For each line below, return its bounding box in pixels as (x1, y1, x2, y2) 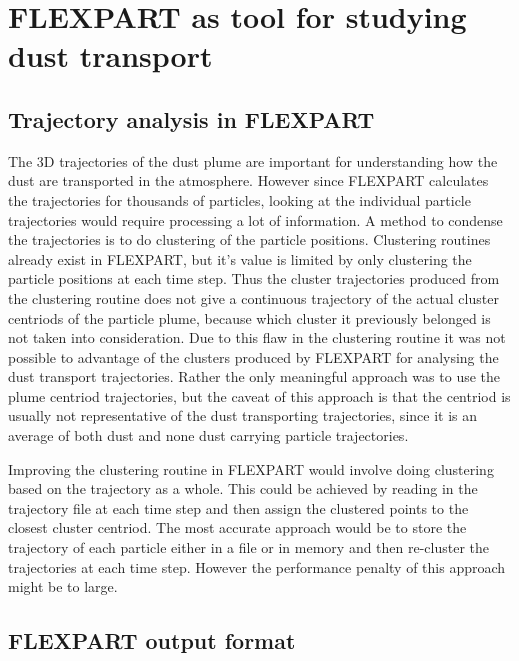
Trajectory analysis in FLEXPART (8, 103, 375, 134)
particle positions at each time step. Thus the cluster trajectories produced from (8, 268, 500, 289)
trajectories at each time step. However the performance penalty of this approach (8, 556, 506, 577)
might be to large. (8, 576, 118, 597)
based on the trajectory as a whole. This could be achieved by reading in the (8, 478, 478, 499)
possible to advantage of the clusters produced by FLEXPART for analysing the (8, 346, 499, 367)
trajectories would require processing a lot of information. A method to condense (8, 209, 503, 230)
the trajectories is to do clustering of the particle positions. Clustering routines (8, 229, 491, 250)
